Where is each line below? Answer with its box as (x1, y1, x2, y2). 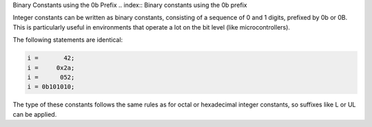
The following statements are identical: (12, 36, 123, 44)
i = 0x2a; (27, 64, 75, 71)
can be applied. (12, 110, 57, 118)
